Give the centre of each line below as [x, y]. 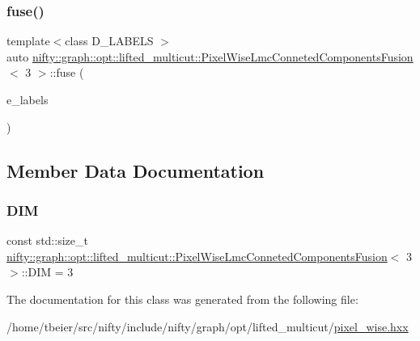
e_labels [28, 99]
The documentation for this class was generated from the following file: [182, 299]
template [28, 41]
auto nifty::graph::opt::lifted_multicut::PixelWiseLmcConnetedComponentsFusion [210, 56]
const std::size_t [47, 240]
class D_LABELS [109, 41]
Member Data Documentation [136, 170]
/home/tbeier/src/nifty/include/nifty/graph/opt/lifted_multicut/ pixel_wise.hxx [208, 326]
